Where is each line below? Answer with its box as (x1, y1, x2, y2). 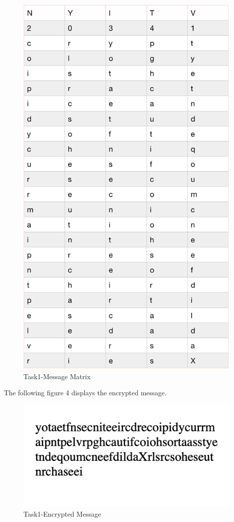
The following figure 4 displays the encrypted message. (4, 387, 167, 398)
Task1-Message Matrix (23, 371, 91, 381)
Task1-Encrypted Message (23, 509, 101, 519)
